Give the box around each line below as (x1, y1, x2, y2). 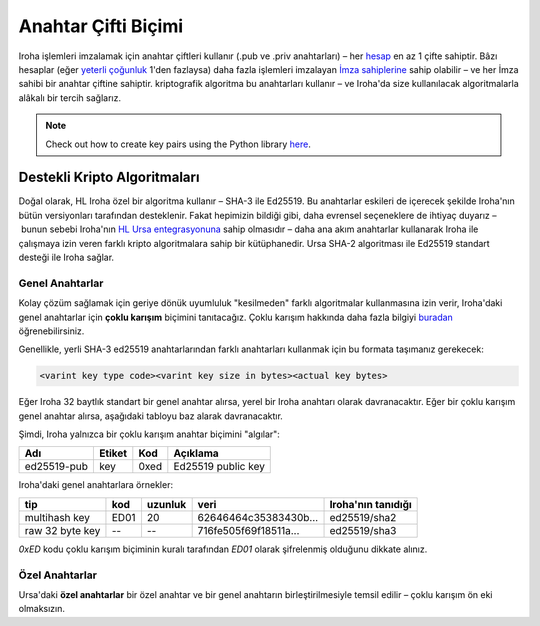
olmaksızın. (18, 603, 65, 615)
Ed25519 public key (173, 460, 265, 474)
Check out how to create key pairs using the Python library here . (45, 138, 312, 150)
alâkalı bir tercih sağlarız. (18, 91, 122, 104)
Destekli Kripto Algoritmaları (18, 169, 200, 186)
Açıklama (173, 446, 219, 460)
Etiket (98, 446, 128, 460)
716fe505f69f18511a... (197, 523, 300, 537)
